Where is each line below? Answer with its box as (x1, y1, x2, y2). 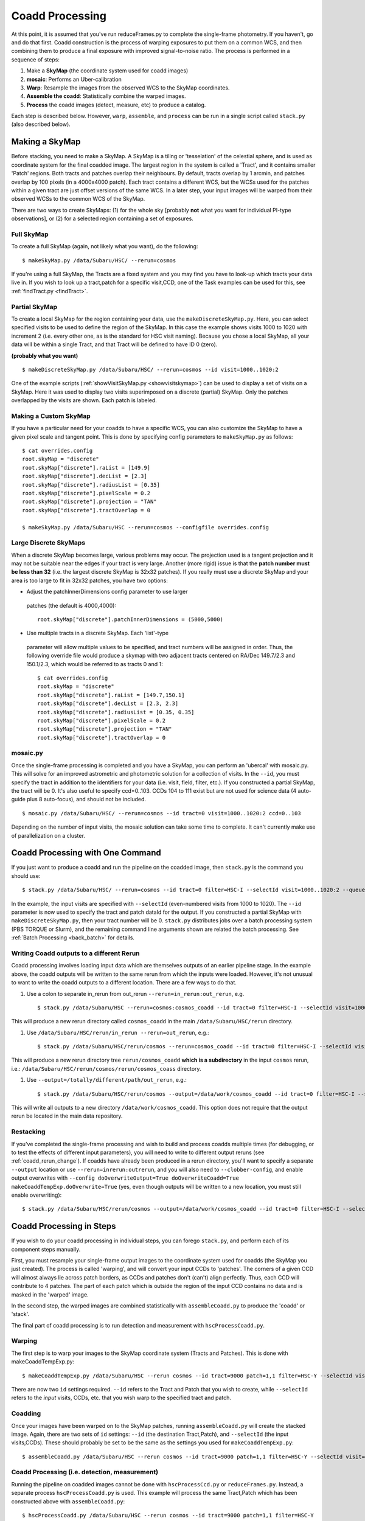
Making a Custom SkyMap (11, 411, 91, 420)
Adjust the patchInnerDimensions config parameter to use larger (26, 588, 188, 596)
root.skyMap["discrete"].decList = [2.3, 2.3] (37, 700, 179, 707)
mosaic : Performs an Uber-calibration (26, 75, 122, 83)
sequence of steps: (11, 55, 60, 63)
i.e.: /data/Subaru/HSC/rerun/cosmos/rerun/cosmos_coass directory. (11, 1065, 201, 1072)
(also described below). (11, 120, 71, 128)
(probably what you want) (11, 352, 78, 359)
